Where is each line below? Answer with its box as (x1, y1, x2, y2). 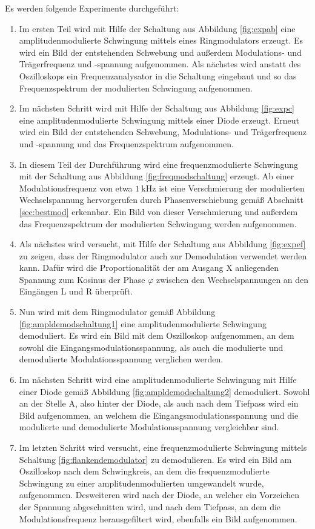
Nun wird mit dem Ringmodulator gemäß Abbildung (19, 305, 216, 318)
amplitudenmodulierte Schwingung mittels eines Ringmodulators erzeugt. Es (19, 34, 303, 47)
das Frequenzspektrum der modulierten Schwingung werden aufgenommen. (19, 217, 297, 230)
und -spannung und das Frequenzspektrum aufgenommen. (19, 137, 234, 150)
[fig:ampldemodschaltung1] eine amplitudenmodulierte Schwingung (19, 317, 267, 330)
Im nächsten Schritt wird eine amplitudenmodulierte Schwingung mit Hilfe (19, 373, 297, 386)
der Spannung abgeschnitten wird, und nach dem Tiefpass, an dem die (19, 500, 281, 513)
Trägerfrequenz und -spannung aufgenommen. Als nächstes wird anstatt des (19, 58, 301, 70)
